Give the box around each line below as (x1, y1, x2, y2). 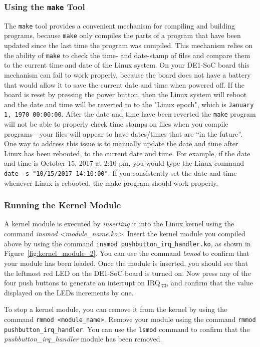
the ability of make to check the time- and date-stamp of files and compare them (4, 50, 250, 60)
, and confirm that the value (166, 277, 253, 288)
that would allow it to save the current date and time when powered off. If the (4, 79, 245, 90)
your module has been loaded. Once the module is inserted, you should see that (4, 257, 248, 268)
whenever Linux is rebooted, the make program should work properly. (4, 177, 218, 188)
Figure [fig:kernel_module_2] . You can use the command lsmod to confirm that (4, 248, 249, 258)
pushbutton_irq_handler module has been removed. (4, 333, 162, 344)
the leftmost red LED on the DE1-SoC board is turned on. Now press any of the (4, 267, 251, 278)
